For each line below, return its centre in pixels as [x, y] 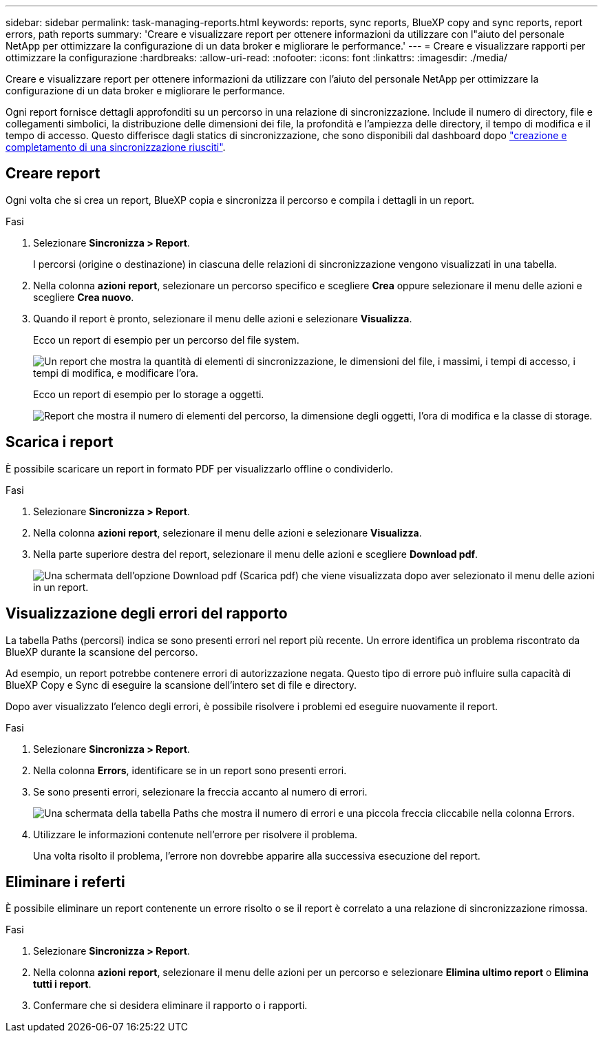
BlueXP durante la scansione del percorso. [102, 652]
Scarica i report [60, 442]
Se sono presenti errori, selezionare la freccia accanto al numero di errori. [200, 791]
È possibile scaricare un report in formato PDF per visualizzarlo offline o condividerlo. [199, 468]
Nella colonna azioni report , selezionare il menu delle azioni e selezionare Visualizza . [228, 532]
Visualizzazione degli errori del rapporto [147, 614]
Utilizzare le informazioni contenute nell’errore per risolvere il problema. [195, 834]
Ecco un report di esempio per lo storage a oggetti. [149, 394]
